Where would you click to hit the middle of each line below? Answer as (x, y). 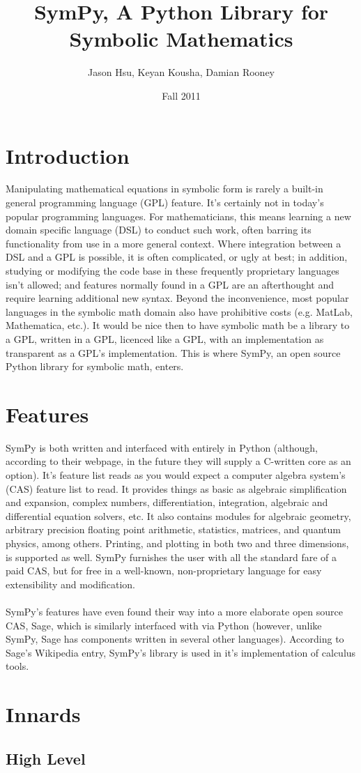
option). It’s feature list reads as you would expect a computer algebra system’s (176, 475)
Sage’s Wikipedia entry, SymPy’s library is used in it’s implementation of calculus (181, 652)
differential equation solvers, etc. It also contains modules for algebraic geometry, (178, 515)
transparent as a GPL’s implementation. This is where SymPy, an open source (173, 352)
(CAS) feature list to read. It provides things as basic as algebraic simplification (176, 488)
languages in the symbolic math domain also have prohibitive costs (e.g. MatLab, (179, 311)
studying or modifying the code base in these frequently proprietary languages (172, 270)
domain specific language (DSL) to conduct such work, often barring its (159, 230)
